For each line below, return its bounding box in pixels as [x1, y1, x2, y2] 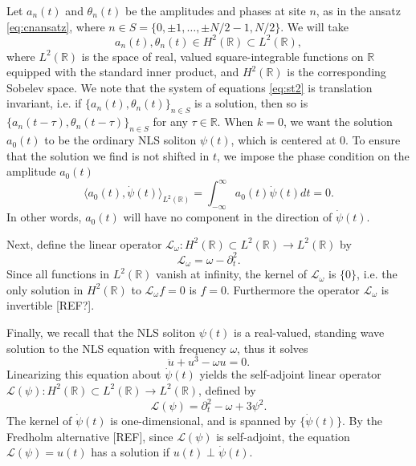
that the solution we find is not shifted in [6, 147, 210, 164]
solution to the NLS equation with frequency [6, 339, 226, 356]
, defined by [198, 381, 256, 398]
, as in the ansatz [316, 2, 401, 18]
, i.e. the [357, 265, 398, 282]
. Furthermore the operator [226, 281, 360, 298]
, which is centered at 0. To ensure [230, 132, 401, 148]
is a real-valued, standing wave [234, 324, 385, 341]
